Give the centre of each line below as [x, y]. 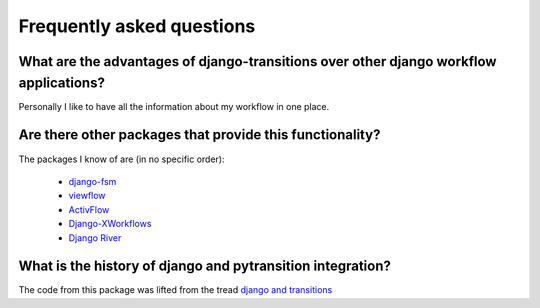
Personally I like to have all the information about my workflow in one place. [174, 106]
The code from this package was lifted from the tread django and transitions [175, 290]
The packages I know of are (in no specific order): [121, 159]
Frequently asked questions [137, 26]
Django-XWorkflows [110, 224]
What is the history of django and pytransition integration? [205, 266]
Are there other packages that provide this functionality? [199, 135]
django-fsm [92, 181]
